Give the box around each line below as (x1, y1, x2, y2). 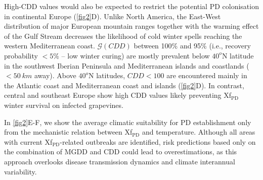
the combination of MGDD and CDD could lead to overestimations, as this (4, 146, 237, 157)
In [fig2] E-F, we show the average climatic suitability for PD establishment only (4, 116, 251, 127)
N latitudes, (89, 70, 125, 81)
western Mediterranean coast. (4, 40, 95, 51)
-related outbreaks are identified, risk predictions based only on (60, 136, 256, 147)
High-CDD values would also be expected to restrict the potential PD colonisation (4, 1, 259, 11)
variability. (4, 166, 37, 176)
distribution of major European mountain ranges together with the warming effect (4, 21, 259, 31)
